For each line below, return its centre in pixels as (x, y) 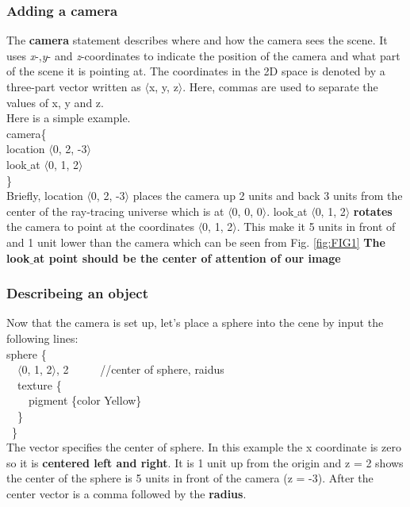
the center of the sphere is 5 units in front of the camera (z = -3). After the (190, 478)
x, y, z (163, 86)
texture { (39, 384)
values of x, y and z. (55, 102)
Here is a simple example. (69, 118)
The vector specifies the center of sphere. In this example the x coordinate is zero (204, 447)
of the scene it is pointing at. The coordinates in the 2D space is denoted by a (196, 71)
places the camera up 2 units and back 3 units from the (268, 196)
